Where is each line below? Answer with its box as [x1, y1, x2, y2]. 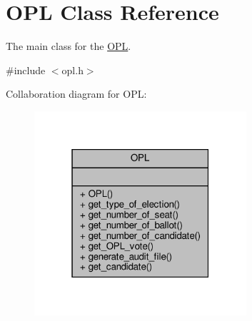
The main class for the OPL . [6, 39, 131, 53]
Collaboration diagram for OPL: [6, 86, 147, 101]
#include [6, 62, 46, 77]
